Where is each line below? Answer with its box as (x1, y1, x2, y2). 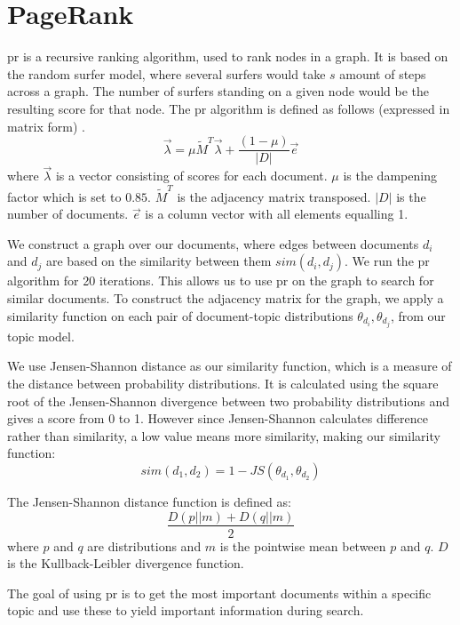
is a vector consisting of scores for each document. (55, 166, 328, 185)
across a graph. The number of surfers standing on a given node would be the (7, 82, 430, 100)
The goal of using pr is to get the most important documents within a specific (7, 583, 432, 602)
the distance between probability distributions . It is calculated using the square (7, 373, 439, 392)
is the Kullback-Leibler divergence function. (7, 554, 244, 573)
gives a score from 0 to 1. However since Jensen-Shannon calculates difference (7, 409, 428, 428)
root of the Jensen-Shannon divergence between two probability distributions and (7, 391, 450, 410)
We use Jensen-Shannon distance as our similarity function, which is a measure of (7, 357, 452, 375)
